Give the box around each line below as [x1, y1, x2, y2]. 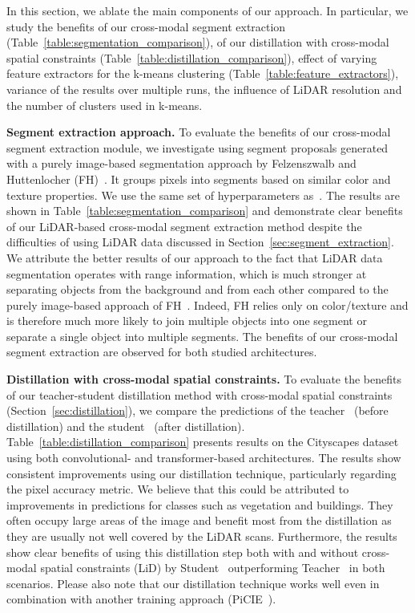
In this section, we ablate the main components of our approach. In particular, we [6, 2, 409, 18]
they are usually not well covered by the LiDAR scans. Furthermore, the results [6, 528, 397, 544]
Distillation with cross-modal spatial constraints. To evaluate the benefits [6, 371, 401, 388]
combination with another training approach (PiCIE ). [6, 591, 276, 607]
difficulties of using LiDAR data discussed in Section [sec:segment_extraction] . [6, 233, 394, 250]
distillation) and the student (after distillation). [6, 417, 245, 434]
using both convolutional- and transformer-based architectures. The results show [6, 449, 401, 466]
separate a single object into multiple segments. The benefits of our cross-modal [6, 327, 398, 344]
